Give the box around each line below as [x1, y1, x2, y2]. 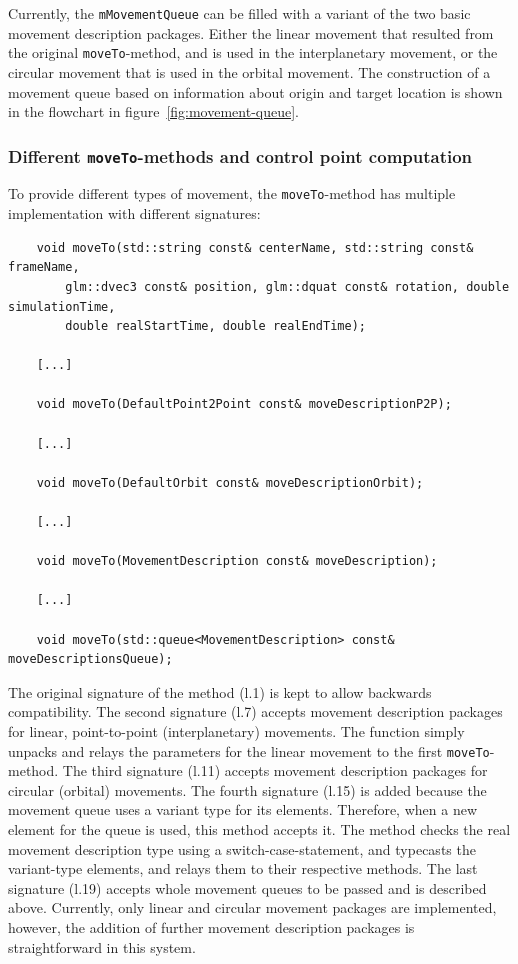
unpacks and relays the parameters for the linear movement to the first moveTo [8, 740, 490, 761]
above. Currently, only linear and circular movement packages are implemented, [8, 897, 497, 918]
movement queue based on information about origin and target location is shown [8, 81, 503, 102]
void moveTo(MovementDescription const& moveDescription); [36, 554, 438, 569]
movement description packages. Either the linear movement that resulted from [8, 22, 494, 43]
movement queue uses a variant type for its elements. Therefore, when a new [8, 799, 477, 820]
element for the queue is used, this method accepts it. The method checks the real [8, 819, 511, 839]
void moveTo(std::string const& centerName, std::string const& [36, 240, 474, 255]
